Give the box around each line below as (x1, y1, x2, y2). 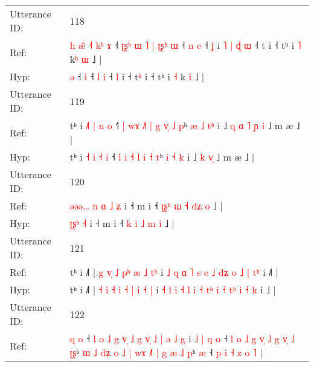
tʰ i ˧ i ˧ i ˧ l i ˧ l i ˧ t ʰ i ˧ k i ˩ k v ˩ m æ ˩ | (69, 150, 255, 164)
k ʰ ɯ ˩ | (69, 52, 102, 66)
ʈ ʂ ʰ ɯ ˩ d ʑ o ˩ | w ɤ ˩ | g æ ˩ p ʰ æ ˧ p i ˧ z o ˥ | (69, 345, 263, 359)
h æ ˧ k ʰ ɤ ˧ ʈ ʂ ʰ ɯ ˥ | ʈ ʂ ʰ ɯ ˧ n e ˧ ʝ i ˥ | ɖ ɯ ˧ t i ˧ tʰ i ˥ (69, 38, 301, 52)
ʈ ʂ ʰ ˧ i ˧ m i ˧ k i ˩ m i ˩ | (69, 216, 175, 230)
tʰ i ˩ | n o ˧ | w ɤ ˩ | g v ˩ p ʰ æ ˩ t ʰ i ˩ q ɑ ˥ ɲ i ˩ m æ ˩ (69, 118, 300, 132)
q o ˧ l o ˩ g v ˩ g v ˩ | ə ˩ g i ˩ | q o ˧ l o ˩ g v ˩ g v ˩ (69, 331, 295, 345)
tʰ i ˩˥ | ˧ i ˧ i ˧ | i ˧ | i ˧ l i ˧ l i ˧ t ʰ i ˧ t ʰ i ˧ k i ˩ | (69, 282, 276, 296)
